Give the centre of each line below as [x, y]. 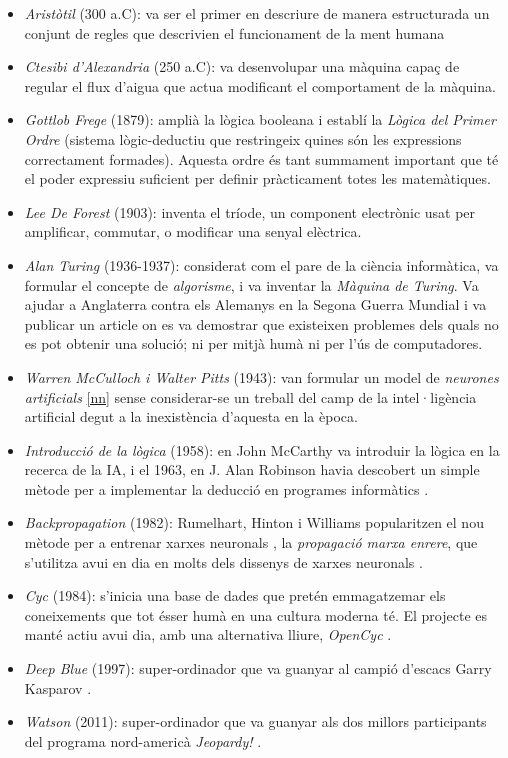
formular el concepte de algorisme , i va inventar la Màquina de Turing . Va [251, 284]
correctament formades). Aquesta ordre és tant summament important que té [261, 158]
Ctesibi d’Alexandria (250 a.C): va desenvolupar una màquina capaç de [242, 66]
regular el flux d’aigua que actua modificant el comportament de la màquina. [260, 85]
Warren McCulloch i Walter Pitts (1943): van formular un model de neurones [261, 376]
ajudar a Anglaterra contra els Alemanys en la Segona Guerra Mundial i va [255, 304]
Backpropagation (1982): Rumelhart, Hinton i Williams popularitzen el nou [254, 522]
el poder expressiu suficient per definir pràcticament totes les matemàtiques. [257, 178]
